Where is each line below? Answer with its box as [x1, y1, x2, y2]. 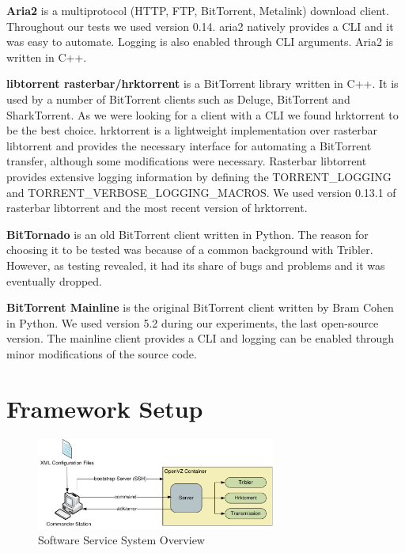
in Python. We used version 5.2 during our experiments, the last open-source [6, 314, 379, 331]
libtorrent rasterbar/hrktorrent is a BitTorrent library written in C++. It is [6, 75, 399, 92]
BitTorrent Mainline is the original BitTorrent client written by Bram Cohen [6, 299, 394, 316]
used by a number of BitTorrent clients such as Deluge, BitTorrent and [6, 90, 350, 107]
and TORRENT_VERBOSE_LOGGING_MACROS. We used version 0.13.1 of [6, 184, 396, 200]
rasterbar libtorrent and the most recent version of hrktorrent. [6, 199, 308, 216]
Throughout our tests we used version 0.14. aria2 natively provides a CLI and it [6, 17, 394, 34]
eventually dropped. [6, 272, 103, 289]
